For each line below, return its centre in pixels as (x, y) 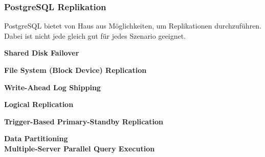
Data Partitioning (36, 138)
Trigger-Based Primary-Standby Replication (84, 121)
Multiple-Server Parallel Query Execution (80, 148)
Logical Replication (39, 104)
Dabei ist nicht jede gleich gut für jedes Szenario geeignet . (95, 35)
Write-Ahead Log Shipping (52, 87)
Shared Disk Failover (42, 53)
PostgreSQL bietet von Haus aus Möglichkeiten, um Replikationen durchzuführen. (133, 26)
